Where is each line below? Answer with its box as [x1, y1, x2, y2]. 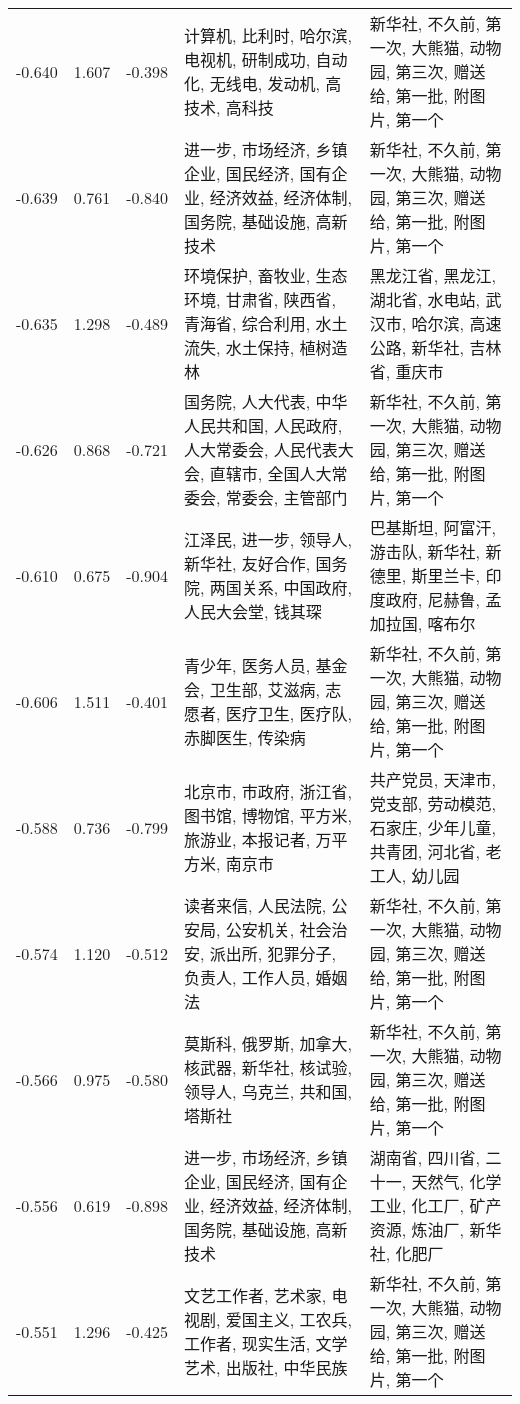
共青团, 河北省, [369, 840, 481, 863]
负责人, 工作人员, [184, 966, 311, 989]
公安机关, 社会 [225, 918, 332, 941]
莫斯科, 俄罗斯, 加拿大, [184, 1032, 353, 1055]
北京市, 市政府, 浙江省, [184, 780, 353, 803]
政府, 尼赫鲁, [385, 588, 481, 611]
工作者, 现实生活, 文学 [184, 1332, 348, 1355]
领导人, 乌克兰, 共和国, [184, 1080, 353, 1103]
